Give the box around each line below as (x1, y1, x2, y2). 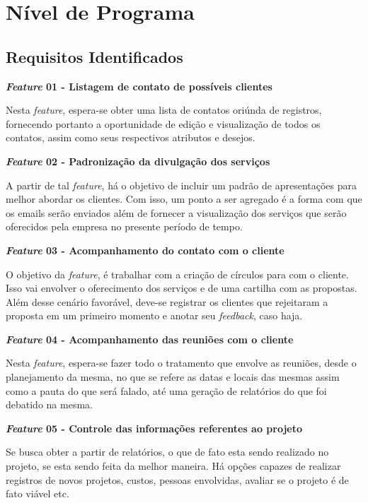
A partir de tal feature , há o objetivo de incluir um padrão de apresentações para (6, 177, 357, 192)
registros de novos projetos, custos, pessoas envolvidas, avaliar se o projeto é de (6, 472, 349, 487)
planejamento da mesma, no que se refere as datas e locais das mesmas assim (6, 369, 340, 384)
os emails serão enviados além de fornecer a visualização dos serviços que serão (6, 205, 347, 220)
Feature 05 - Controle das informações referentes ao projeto (6, 420, 303, 435)
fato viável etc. (6, 486, 69, 501)
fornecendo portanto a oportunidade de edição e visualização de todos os (6, 116, 321, 131)
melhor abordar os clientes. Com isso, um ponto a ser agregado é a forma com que (6, 191, 362, 206)
